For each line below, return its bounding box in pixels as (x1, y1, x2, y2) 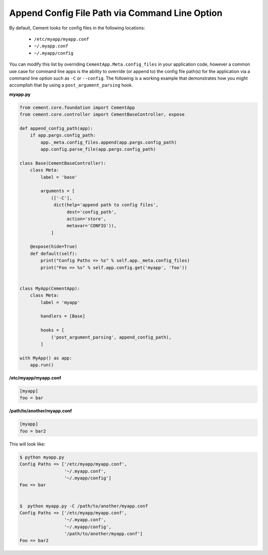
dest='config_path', (67, 209, 117, 215)
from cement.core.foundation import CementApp (19, 104, 135, 110)
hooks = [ (40, 327, 65, 333)
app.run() (30, 362, 54, 368)
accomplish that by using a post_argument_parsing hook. (9, 82, 134, 88)
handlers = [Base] (40, 313, 85, 319)
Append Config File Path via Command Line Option (9, 7, 223, 18)
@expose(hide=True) (30, 244, 78, 250)
